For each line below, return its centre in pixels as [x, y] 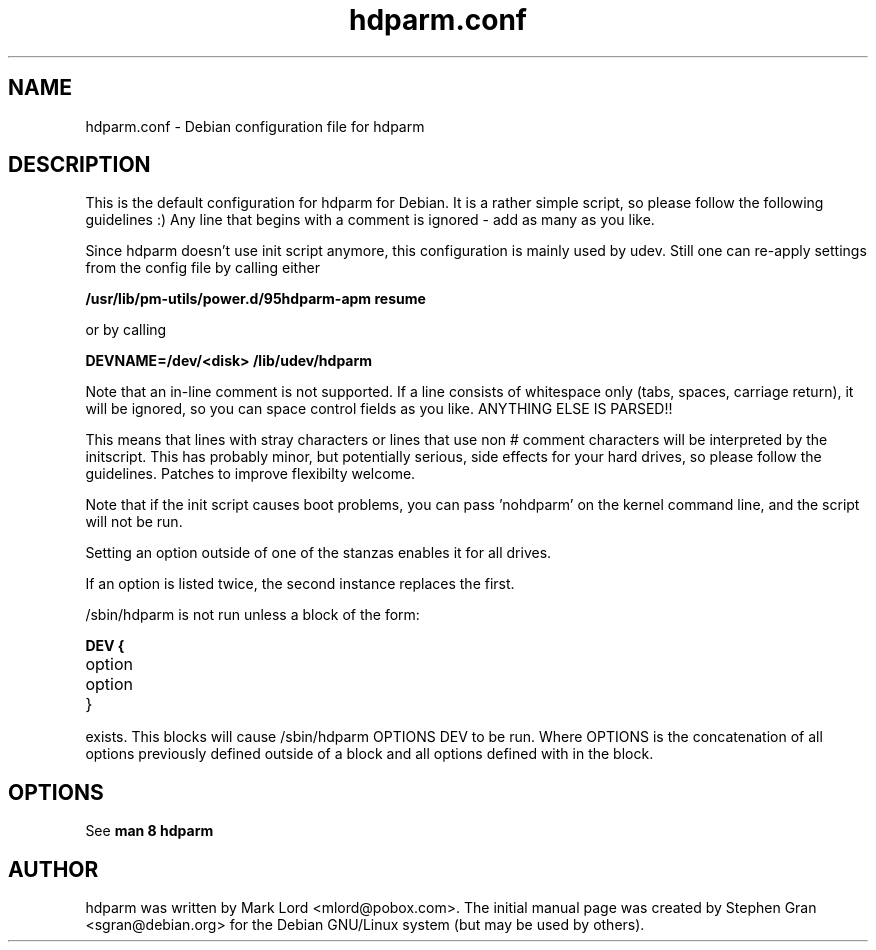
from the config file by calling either [202, 268]
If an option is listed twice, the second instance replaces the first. [300, 584]
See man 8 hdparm [149, 831]
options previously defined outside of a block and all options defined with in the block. [369, 754]
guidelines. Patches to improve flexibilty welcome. [250, 474]
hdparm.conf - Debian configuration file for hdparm [255, 126]
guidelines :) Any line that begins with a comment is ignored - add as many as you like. [370, 220]
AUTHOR [53, 869]
